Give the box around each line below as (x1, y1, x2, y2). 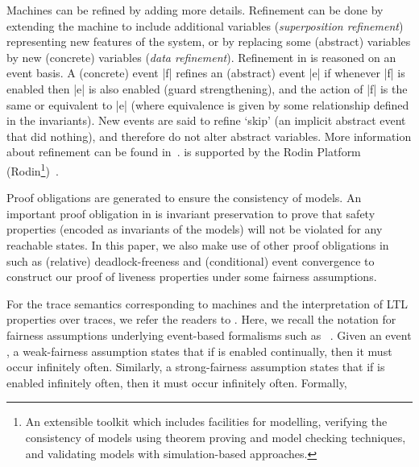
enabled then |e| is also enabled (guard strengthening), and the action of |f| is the (6, 80, 408, 97)
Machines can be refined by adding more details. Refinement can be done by (6, 2, 384, 18)
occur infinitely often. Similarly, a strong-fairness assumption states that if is (6, 358, 385, 375)
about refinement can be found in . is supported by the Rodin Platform (6, 143, 361, 160)
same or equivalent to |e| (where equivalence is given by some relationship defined (6, 96, 409, 113)
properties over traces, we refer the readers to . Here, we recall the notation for (6, 311, 396, 328)
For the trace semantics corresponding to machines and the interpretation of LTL (6, 295, 409, 312)
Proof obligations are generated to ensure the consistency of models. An (6, 189, 362, 206)
